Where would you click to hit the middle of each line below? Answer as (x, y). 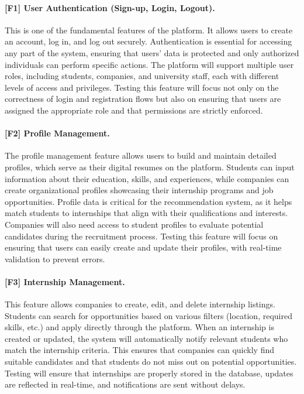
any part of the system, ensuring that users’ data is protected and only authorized (152, 52)
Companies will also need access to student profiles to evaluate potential (134, 224)
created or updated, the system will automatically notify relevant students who (146, 338)
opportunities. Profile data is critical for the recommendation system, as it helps (148, 201)
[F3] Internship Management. (65, 281)
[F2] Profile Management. (57, 133)
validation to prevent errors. (55, 258)
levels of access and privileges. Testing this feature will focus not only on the (142, 87)
